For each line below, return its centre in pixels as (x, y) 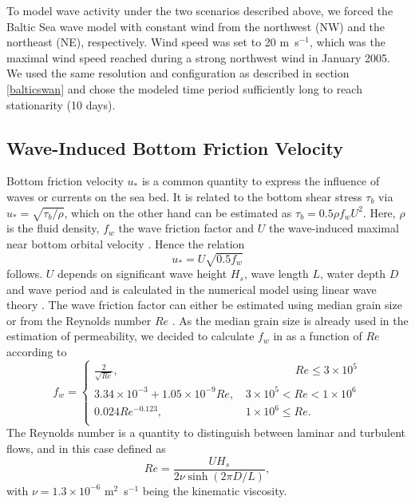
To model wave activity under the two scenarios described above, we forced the (200, 10)
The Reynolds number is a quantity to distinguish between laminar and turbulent (206, 433)
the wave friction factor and (186, 228)
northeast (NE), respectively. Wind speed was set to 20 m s (153, 42)
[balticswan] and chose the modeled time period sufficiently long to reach (184, 88)
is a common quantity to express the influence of (261, 181)
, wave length (276, 274)
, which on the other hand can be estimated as (178, 212)
